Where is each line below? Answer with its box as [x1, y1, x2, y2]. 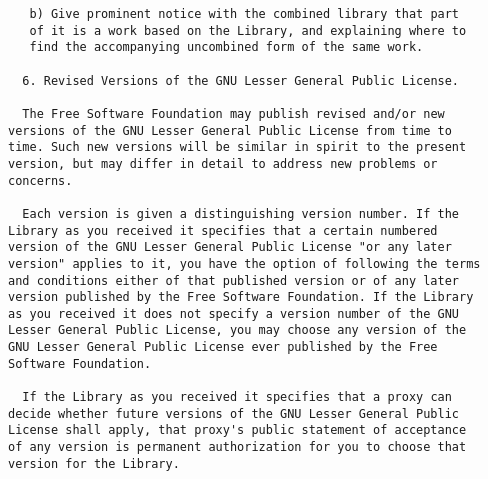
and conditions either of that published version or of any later [8, 273, 460, 288]
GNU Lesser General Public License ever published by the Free [8, 340, 438, 355]
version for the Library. [8, 456, 180, 471]
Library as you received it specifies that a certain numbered [8, 223, 438, 238]
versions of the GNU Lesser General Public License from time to [8, 123, 452, 138]
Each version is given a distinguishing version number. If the [22, 206, 460, 221]
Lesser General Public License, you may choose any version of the [8, 323, 467, 338]
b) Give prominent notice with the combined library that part [29, 7, 460, 21]
